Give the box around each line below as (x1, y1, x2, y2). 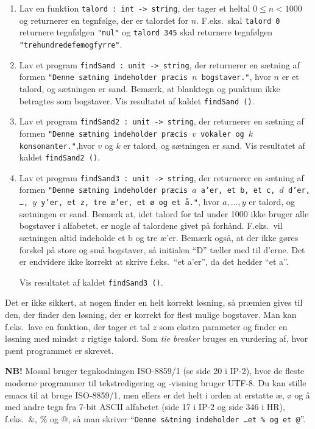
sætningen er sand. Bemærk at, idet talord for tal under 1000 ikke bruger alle (19, 207, 309, 220)
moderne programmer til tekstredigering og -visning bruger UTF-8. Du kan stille (5, 376, 306, 389)
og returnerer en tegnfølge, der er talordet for (19, 13, 189, 26)
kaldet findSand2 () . (19, 151, 101, 164)
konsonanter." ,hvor (19, 139, 95, 151)
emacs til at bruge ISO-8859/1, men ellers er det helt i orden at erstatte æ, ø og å (5, 388, 310, 401)
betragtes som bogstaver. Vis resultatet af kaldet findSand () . (19, 94, 255, 107)
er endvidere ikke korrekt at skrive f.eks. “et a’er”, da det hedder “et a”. (19, 255, 289, 268)
